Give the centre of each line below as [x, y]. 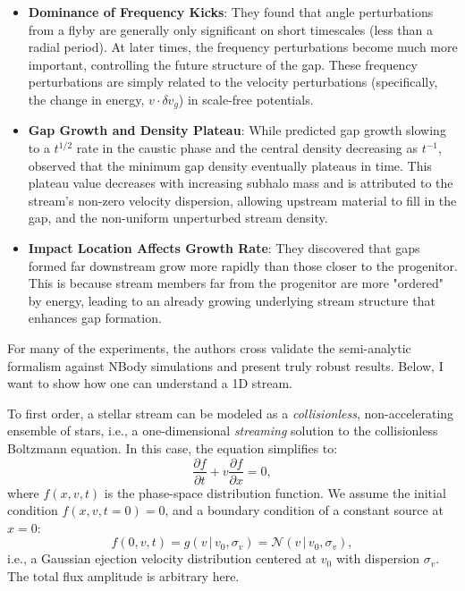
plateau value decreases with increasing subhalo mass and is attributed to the [241, 183]
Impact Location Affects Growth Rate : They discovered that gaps [224, 247]
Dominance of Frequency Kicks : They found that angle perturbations [231, 12]
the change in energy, [86, 99]
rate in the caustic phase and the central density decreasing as [247, 148]
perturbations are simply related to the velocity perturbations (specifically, [233, 82]
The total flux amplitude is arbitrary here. [123, 575]
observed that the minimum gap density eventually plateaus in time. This [230, 165]
